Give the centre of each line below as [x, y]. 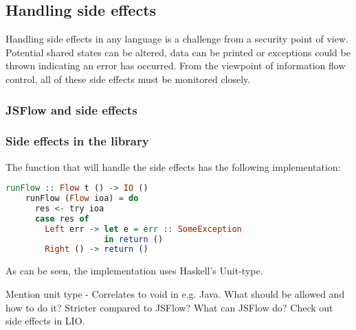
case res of [62, 219]
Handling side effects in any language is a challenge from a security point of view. [177, 39]
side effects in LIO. [45, 321]
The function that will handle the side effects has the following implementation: [173, 166]
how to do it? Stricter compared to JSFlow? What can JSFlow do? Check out [169, 307]
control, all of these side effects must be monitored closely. [128, 79]
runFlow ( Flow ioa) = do [82, 199]
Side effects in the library [77, 141]
